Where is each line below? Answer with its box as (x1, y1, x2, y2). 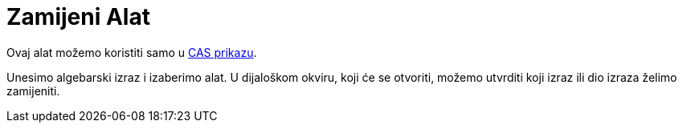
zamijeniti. (6, 83, 60, 98)
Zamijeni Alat (6, 3, 150, 30)
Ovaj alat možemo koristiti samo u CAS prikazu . (6, 45, 257, 59)
